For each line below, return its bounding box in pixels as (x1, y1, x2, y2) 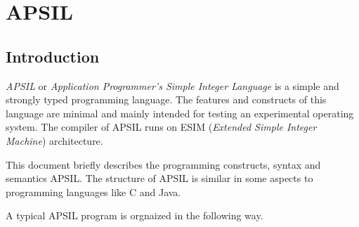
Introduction (6, 45, 100, 67)
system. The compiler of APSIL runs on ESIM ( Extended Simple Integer (6, 119, 317, 134)
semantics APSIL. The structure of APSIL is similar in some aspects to (6, 171, 313, 186)
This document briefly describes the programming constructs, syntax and (6, 157, 321, 171)
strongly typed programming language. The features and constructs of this (6, 92, 327, 107)
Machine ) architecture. (6, 133, 103, 148)
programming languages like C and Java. (6, 184, 181, 199)
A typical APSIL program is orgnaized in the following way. (6, 208, 263, 223)
